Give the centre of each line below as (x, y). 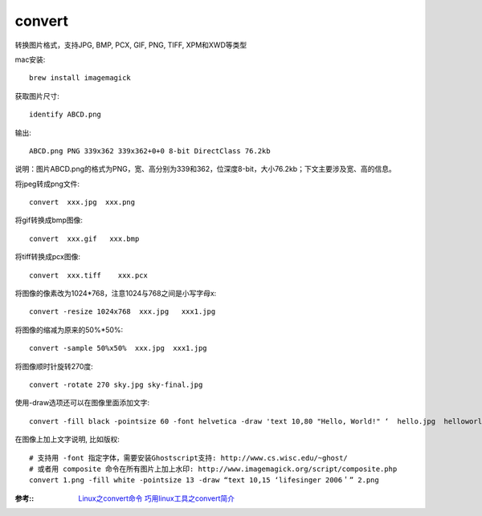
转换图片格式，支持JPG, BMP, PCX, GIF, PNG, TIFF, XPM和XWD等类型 (131, 45)
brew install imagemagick (80, 78)
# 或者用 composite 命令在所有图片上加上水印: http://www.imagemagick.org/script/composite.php (213, 469)
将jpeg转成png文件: (47, 184)
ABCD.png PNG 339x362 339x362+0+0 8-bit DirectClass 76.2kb (150, 151)
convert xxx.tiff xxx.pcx (89, 275)
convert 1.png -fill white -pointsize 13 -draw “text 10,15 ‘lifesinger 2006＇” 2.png (204, 480)
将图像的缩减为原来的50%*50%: (69, 330)
